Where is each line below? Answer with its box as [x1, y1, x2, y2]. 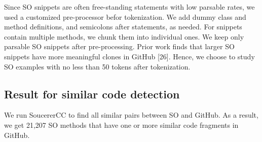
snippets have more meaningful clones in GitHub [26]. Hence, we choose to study [4, 51, 255, 61]
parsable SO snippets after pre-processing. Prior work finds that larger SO [4, 41, 235, 52]
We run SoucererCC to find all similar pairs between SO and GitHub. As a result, [4, 110, 258, 120]
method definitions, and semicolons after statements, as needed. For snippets [4, 21, 242, 32]
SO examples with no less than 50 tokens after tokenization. [4, 61, 191, 72]
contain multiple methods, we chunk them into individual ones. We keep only [4, 31, 244, 42]
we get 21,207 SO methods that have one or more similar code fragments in [4, 119, 239, 130]
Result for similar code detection [4, 86, 180, 101]
